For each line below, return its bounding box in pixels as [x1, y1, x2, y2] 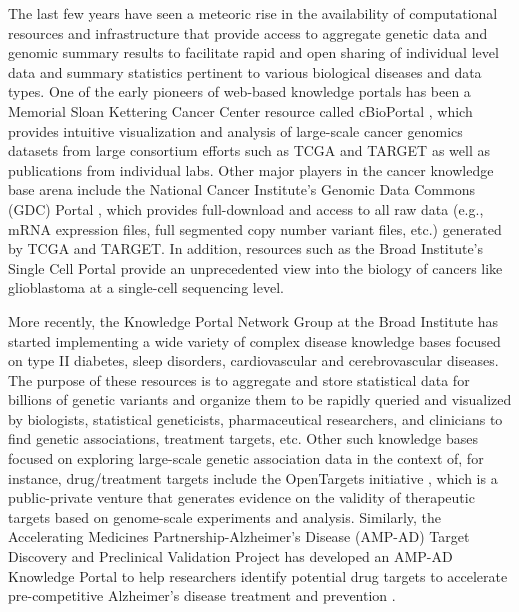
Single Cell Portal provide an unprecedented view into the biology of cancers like [8, 257, 503, 278]
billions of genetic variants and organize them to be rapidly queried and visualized [8, 389, 512, 410]
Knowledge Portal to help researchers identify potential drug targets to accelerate [8, 565, 508, 586]
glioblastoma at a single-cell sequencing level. [8, 277, 284, 298]
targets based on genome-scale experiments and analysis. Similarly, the [8, 506, 442, 527]
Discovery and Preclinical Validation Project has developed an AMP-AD [8, 546, 453, 567]
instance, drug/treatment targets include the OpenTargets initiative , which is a [8, 467, 498, 488]
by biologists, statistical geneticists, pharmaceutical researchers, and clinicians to [8, 408, 503, 429]
